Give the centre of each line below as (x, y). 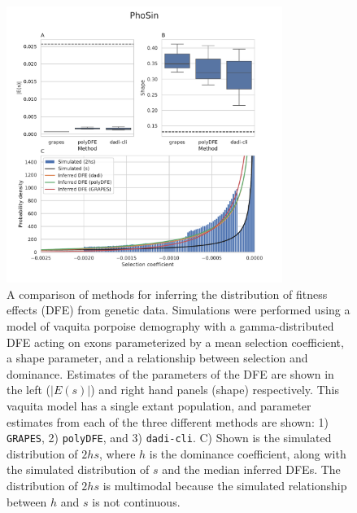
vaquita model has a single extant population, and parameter (159, 405)
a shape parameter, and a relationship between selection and (157, 358)
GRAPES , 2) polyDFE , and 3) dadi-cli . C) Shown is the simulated (169, 438)
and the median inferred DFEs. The (251, 469)
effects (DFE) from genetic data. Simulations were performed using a (178, 310)
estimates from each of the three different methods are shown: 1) (168, 421)
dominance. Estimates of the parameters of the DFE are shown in (170, 373)
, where (117, 453)
